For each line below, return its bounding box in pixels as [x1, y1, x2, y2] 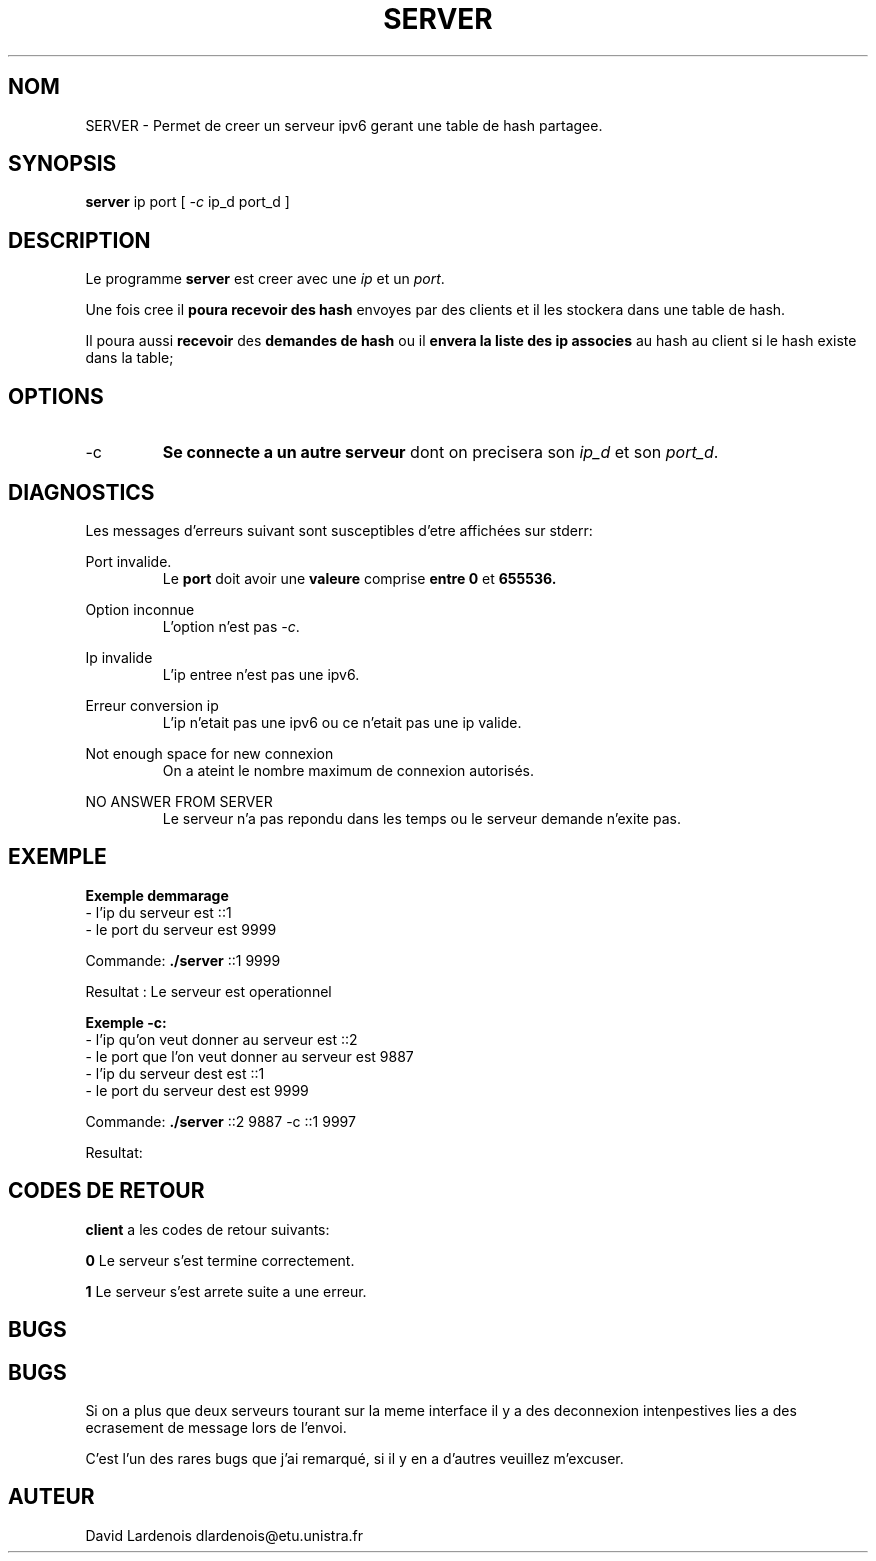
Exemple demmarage [85, 886, 229, 904]
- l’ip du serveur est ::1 [85, 903, 232, 921]
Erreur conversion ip [85, 696, 219, 714]
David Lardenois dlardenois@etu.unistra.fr [85, 1526, 363, 1544]
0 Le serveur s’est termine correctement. [85, 1251, 355, 1269]
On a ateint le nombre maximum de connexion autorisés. [162, 761, 535, 779]
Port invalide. [85, 552, 172, 570]
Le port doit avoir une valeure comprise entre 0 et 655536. [162, 569, 557, 587]
